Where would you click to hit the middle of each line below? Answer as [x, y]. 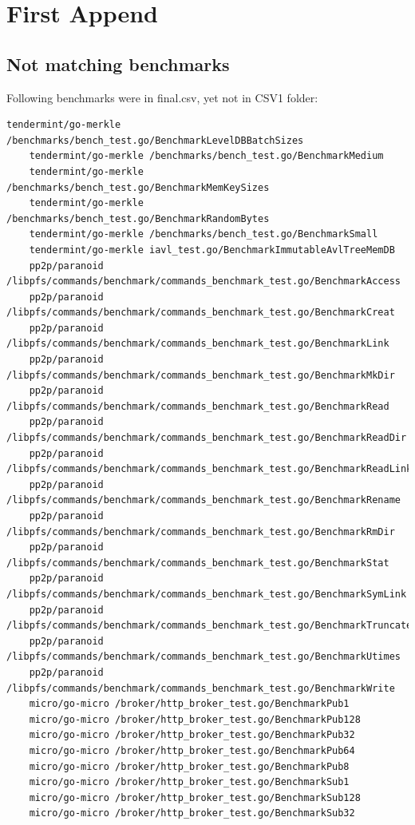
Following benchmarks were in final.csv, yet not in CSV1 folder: [162, 97]
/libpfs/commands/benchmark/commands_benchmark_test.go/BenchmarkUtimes [204, 657]
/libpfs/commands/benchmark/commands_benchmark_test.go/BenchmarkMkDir [201, 375]
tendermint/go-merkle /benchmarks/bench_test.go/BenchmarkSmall [204, 234]
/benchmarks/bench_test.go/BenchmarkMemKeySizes [138, 187]
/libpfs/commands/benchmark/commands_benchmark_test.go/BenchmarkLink [198, 344]
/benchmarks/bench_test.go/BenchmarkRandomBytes [138, 218]
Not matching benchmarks [118, 63]
